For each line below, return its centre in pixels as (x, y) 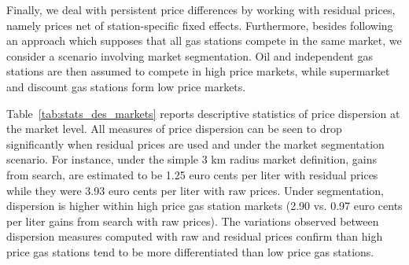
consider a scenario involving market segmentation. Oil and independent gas (190, 55)
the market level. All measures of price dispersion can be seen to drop (174, 129)
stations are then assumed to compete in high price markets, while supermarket (198, 71)
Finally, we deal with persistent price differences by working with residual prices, (201, 9)
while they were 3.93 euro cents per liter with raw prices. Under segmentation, (195, 190)
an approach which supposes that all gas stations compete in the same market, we (204, 40)
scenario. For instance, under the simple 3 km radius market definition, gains (192, 159)
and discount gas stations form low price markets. (126, 86)
